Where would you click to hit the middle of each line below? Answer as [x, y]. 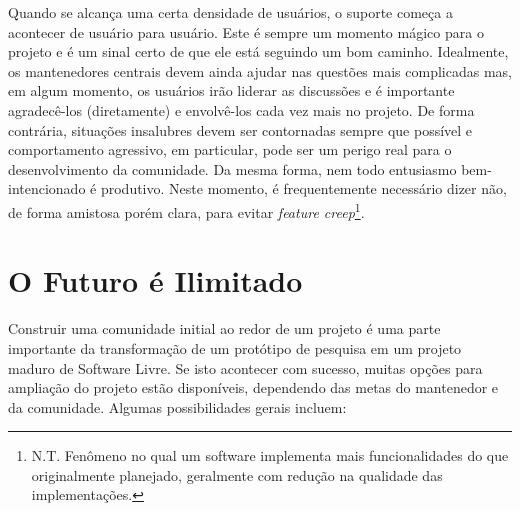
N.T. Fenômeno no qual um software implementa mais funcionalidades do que [270, 455]
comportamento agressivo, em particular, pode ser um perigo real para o [230, 149]
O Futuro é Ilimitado [155, 280]
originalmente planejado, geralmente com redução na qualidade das [237, 474]
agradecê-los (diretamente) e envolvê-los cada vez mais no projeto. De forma [241, 109]
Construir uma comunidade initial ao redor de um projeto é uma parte [224, 328]
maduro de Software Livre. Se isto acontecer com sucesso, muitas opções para [245, 367]
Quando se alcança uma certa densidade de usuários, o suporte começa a [230, 12]
